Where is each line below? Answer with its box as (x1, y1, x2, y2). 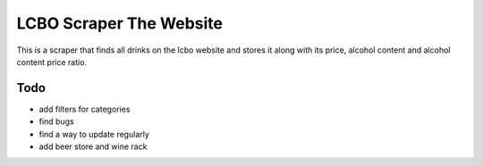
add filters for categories (38, 104, 131, 114)
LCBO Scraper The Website (16, 13, 224, 33)
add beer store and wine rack (38, 141, 148, 152)
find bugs (38, 116, 75, 127)
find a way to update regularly (38, 129, 149, 139)
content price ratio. (16, 56, 88, 67)
